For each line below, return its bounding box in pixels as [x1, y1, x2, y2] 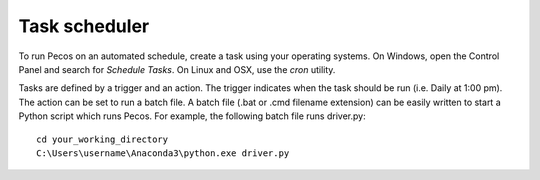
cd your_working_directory [36, 133, 169, 145]
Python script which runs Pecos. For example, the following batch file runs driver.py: [18, 110, 366, 122]
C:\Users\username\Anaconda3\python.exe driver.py [36, 147, 290, 159]
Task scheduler [18, 15, 150, 37]
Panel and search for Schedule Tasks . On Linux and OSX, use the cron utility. [18, 63, 336, 75]
